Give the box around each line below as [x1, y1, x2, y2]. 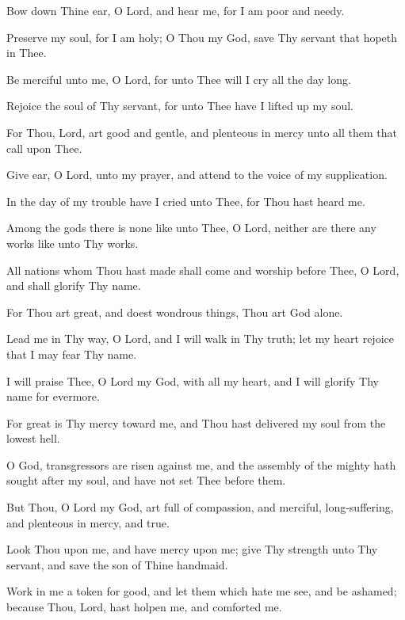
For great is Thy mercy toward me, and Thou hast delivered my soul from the [6, 414, 386, 431]
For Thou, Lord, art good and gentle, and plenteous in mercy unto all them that [6, 124, 397, 140]
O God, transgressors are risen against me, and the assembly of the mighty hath [6, 456, 396, 473]
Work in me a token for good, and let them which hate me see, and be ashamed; [6, 583, 397, 599]
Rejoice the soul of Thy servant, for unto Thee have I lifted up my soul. [6, 97, 353, 114]
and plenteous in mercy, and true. [6, 514, 170, 531]
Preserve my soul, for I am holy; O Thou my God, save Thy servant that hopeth [6, 29, 398, 45]
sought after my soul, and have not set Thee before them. [6, 472, 286, 489]
